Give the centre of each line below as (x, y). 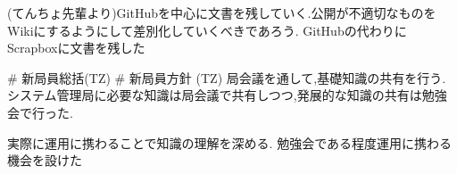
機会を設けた (45, 160)
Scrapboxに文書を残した (76, 48)
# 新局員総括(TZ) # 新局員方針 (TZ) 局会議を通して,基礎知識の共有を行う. (227, 77)
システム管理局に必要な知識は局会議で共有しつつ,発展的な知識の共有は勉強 (227, 95)
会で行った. (40, 112)
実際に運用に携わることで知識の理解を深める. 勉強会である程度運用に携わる (229, 142)
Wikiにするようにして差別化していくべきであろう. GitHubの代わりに (207, 30)
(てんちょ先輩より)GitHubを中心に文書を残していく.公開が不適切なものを (222, 12)
